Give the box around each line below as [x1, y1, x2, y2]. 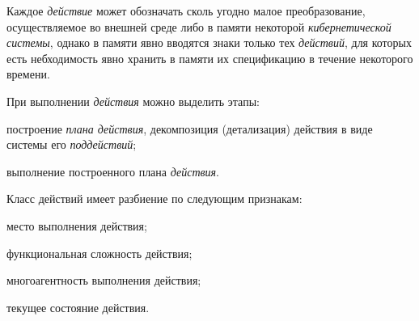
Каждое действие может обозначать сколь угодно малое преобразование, [6, 2, 366, 19]
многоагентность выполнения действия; [6, 272, 201, 289]
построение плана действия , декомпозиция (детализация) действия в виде [6, 120, 373, 137]
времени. [6, 65, 50, 82]
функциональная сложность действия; [6, 244, 193, 261]
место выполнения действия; [6, 217, 147, 234]
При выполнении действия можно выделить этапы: [6, 92, 260, 109]
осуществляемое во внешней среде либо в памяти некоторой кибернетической [6, 18, 391, 35]
